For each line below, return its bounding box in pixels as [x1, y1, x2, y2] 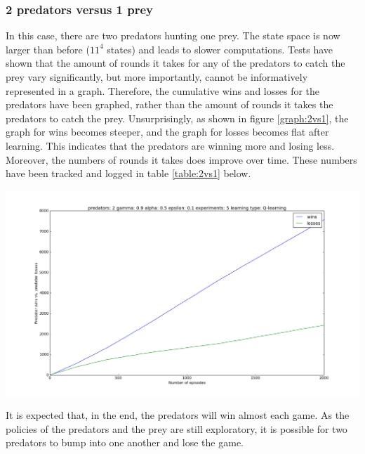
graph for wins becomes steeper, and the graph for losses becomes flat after [6, 124, 329, 139]
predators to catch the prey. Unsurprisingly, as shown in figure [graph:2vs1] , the [6, 110, 349, 125]
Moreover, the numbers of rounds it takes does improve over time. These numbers [6, 152, 357, 167]
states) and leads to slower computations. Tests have [107, 41, 333, 56]
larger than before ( [6, 41, 90, 56]
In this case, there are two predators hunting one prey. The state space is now [6, 28, 340, 43]
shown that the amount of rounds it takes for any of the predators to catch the [6, 56, 345, 70]
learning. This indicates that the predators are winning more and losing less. [6, 138, 335, 153]
